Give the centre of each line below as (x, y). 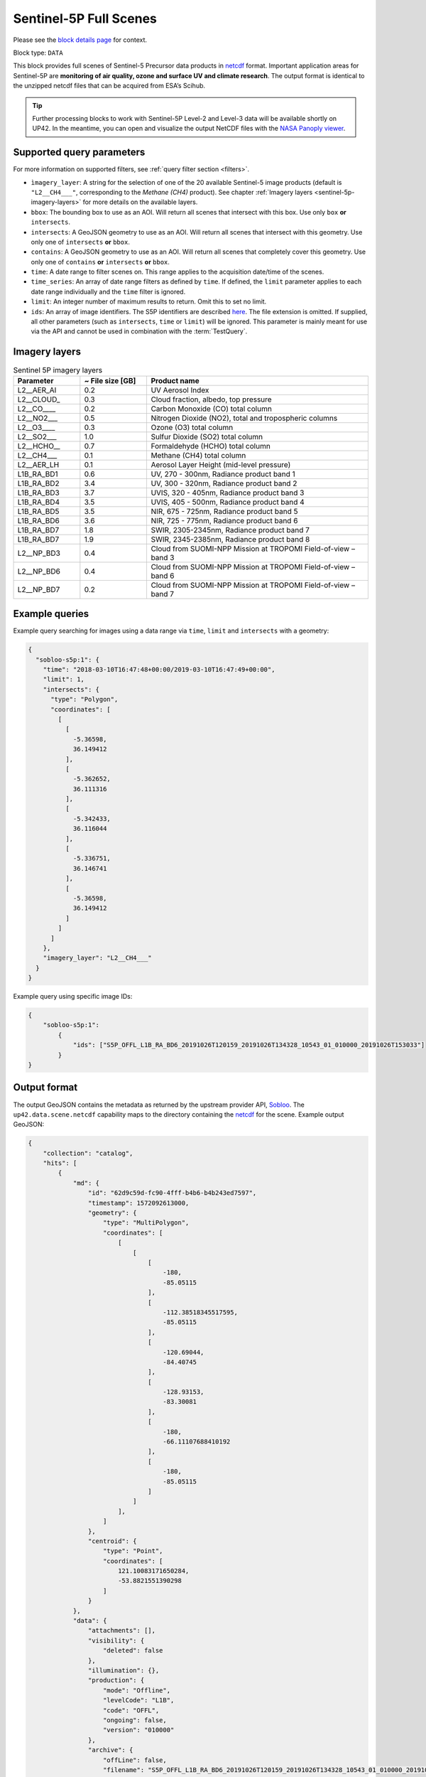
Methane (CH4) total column (198, 455)
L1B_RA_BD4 (39, 502)
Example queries (51, 614)
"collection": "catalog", (88, 1153)
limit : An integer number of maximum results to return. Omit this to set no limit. (149, 301)
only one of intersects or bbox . (81, 242)
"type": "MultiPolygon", (146, 1223)
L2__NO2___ (38, 418)
